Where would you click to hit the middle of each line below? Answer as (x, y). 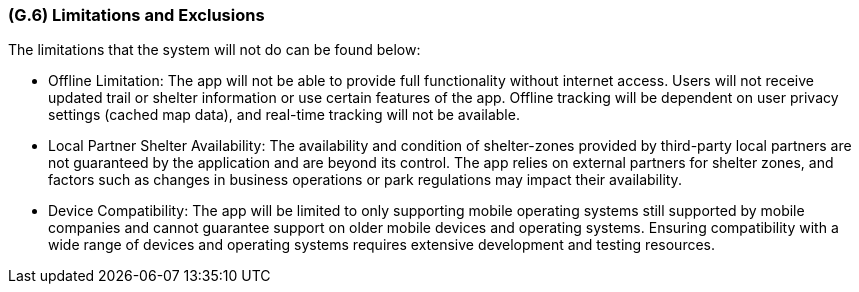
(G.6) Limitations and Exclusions (136, 15)
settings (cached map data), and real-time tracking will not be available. (284, 115)
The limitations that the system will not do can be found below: (214, 50)
